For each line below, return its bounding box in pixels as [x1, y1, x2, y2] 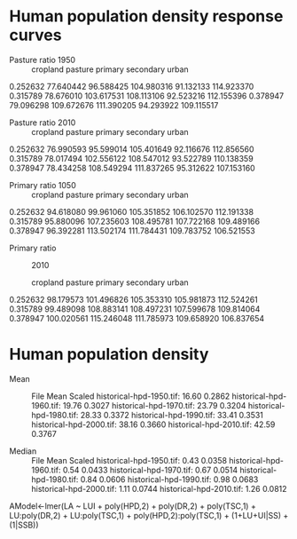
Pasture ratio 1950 [9, 54, 76, 65]
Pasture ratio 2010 [9, 117, 76, 128]
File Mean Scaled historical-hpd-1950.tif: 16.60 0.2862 [31, 391, 231, 401]
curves [9, 25, 62, 45]
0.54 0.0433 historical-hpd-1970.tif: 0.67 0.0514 [62, 464, 238, 475]
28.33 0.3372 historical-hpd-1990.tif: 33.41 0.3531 [80, 409, 264, 420]
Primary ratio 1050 [9, 179, 77, 190]
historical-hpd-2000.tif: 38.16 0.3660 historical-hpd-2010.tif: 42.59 [31, 419, 276, 430]
